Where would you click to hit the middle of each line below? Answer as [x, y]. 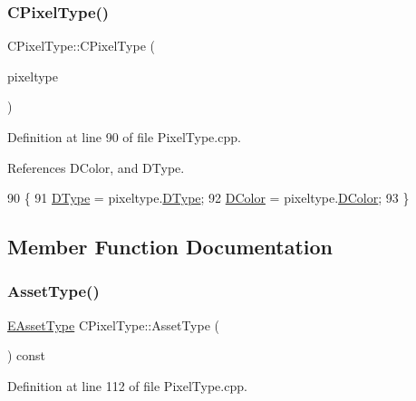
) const [27, 355]
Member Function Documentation [170, 247]
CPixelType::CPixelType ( [81, 46]
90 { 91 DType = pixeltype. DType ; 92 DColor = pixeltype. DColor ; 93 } [208, 198]
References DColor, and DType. [96, 167]
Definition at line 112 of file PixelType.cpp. [127, 385]
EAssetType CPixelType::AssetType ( [114, 325]
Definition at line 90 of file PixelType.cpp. [124, 137]
